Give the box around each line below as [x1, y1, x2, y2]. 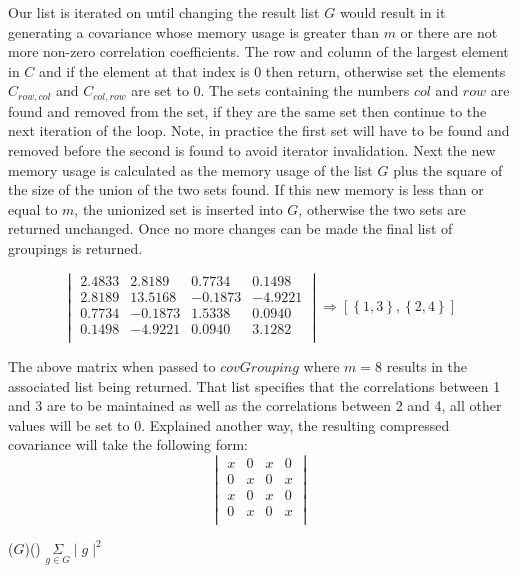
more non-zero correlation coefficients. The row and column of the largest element [8, 41, 509, 62]
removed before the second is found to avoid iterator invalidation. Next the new [8, 140, 496, 161]
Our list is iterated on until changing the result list [8, 2, 320, 22]
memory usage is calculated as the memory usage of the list [8, 159, 373, 180]
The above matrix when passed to [8, 355, 216, 376]
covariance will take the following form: [8, 434, 249, 455]
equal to [8, 198, 58, 219]
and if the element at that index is [39, 60, 250, 81]
